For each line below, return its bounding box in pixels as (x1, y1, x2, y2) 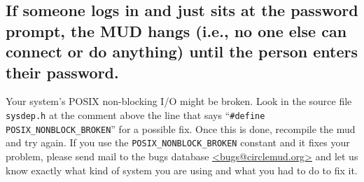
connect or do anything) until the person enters (6, 41, 358, 62)
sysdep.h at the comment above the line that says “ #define (6, 107, 265, 122)
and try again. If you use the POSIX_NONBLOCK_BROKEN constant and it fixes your (6, 135, 350, 150)
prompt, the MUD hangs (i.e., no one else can (6, 20, 347, 41)
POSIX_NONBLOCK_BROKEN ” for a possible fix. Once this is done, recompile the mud (6, 121, 356, 136)
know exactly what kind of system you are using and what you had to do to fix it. (6, 162, 358, 177)
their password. (6, 61, 119, 83)
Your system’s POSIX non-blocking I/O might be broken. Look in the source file (6, 94, 352, 108)
